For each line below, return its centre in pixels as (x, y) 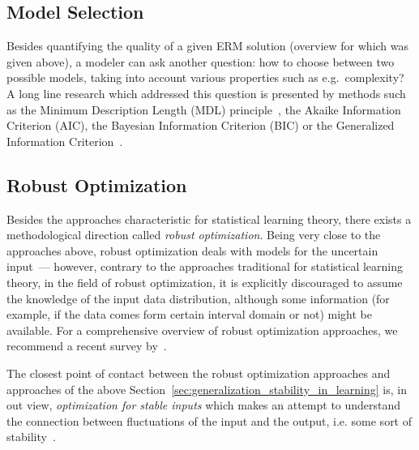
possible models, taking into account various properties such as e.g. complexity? (205, 77)
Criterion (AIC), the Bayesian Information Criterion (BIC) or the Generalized (201, 125)
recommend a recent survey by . (87, 346)
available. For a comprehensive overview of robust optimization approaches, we (202, 330)
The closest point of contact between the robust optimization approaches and (199, 373)
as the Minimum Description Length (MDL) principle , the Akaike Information (204, 109)
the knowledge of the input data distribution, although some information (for (198, 298)
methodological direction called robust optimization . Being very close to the (194, 235)
